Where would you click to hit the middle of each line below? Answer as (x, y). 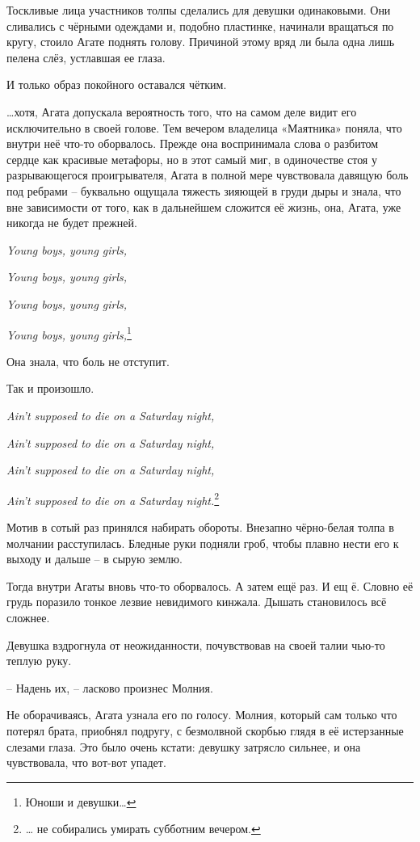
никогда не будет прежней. (72, 223)
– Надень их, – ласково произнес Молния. (110, 687)
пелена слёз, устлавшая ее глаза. (86, 57)
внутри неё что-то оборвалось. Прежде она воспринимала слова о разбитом (193, 143)
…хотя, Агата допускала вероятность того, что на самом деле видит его (182, 111)
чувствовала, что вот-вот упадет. (86, 762)
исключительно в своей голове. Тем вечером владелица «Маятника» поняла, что (204, 127)
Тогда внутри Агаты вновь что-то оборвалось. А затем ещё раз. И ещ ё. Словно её (210, 585)
